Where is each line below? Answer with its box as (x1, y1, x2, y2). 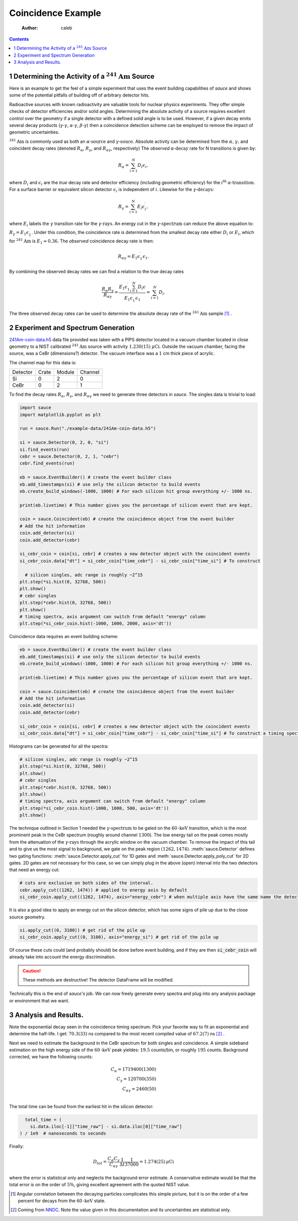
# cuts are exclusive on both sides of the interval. (19, 880, 153, 886)
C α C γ (107, 1156, 120, 1163)
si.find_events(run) (19, 446, 70, 452)
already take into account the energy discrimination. (9, 954, 116, 960)
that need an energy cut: (9, 867, 60, 873)
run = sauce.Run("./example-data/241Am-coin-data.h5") (19, 426, 156, 432)
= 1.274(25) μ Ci (139, 1159, 174, 1165)
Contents (9, 36, 29, 42)
